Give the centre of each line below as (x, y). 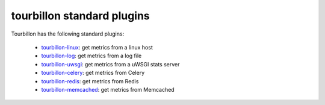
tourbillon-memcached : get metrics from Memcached (108, 89)
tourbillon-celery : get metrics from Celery (93, 73)
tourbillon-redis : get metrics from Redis (90, 81)
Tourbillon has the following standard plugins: (68, 34)
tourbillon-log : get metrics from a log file (91, 56)
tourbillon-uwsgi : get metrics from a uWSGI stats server (110, 64)
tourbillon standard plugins (80, 16)
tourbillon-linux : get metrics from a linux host (97, 47)
